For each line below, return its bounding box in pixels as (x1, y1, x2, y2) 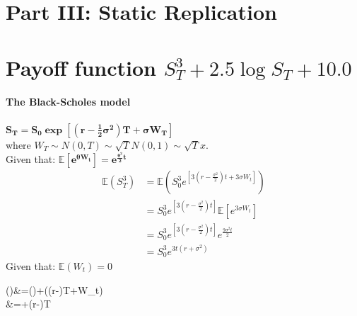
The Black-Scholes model (6, 94, 131, 108)
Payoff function (6, 52, 156, 81)
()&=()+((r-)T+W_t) (6, 282, 103, 297)
